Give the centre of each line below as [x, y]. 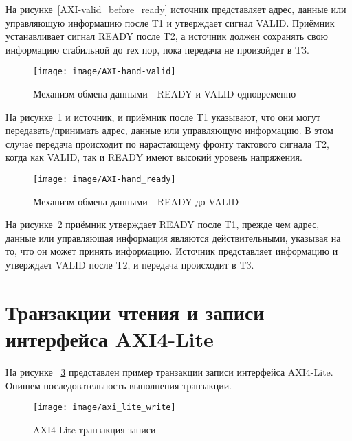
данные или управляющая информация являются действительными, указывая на [173, 237]
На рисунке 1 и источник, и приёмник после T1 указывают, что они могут [163, 116]
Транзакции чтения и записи [135, 312]
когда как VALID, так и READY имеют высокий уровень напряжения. [154, 157]
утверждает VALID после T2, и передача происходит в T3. [130, 265]
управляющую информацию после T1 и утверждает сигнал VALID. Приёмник [170, 22]
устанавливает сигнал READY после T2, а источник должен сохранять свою [167, 36]
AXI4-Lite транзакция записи [95, 429]
